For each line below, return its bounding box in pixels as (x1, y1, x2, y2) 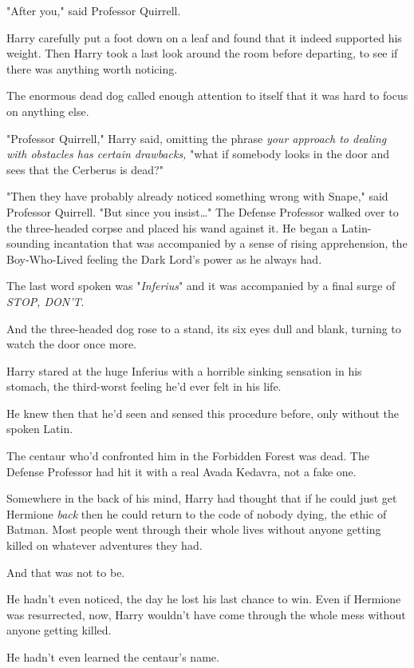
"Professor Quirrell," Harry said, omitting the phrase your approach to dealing (6, 129, 387, 146)
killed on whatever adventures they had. (6, 537, 203, 554)
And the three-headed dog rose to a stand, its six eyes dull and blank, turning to (6, 320, 401, 336)
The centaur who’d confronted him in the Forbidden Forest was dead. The (6, 447, 369, 464)
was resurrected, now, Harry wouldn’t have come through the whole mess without (6, 606, 406, 622)
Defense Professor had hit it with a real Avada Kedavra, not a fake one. (6, 463, 357, 479)
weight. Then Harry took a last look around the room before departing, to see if (6, 45, 398, 62)
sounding (6, 235, 50, 252)
